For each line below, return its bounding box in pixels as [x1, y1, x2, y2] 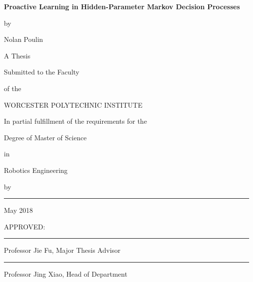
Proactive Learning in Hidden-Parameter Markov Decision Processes [4, 1, 240, 11]
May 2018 [4, 205, 33, 215]
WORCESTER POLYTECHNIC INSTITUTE [4, 99, 143, 110]
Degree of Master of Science [4, 132, 87, 142]
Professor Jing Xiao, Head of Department [4, 268, 127, 279]
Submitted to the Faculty [4, 67, 79, 77]
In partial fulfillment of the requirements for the [4, 116, 147, 126]
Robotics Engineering [4, 165, 68, 175]
